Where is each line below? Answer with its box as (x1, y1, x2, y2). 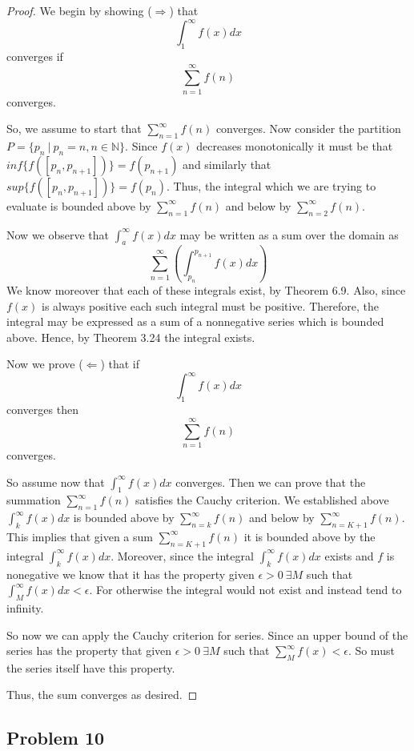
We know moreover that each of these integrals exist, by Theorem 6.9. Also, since (6, 281, 406, 298)
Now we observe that (6, 226, 110, 243)
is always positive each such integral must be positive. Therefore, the (42, 297, 379, 314)
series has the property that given (6, 642, 172, 659)
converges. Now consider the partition (215, 120, 401, 137)
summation (6, 492, 61, 508)
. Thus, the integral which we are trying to (167, 177, 376, 194)
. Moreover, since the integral (111, 547, 254, 564)
